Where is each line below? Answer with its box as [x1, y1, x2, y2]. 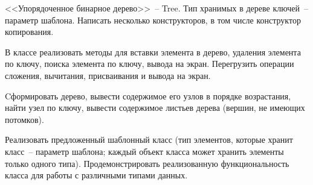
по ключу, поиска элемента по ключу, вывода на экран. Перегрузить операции [5, 57, 294, 70]
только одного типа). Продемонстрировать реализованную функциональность [5, 157, 289, 169]
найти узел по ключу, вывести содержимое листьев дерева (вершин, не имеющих [5, 101, 305, 114]
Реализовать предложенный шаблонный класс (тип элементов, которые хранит [5, 133, 293, 146]
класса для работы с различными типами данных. [5, 169, 188, 181]
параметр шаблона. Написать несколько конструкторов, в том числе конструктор [5, 13, 301, 26]
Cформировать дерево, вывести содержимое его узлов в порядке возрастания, [5, 89, 291, 102]
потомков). [5, 113, 44, 125]
